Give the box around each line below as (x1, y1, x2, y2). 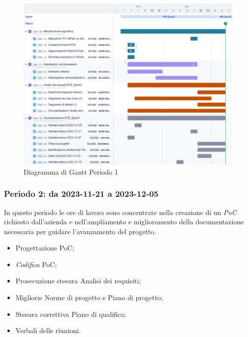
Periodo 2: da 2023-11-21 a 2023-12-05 (4, 187, 158, 200)
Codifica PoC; (15, 259, 57, 269)
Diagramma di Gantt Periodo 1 (24, 166, 118, 177)
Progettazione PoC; (15, 243, 74, 253)
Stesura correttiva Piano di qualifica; (15, 308, 126, 319)
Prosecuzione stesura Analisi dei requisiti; (15, 276, 141, 286)
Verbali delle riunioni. (15, 325, 81, 336)
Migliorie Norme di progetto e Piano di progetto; (15, 292, 163, 303)
